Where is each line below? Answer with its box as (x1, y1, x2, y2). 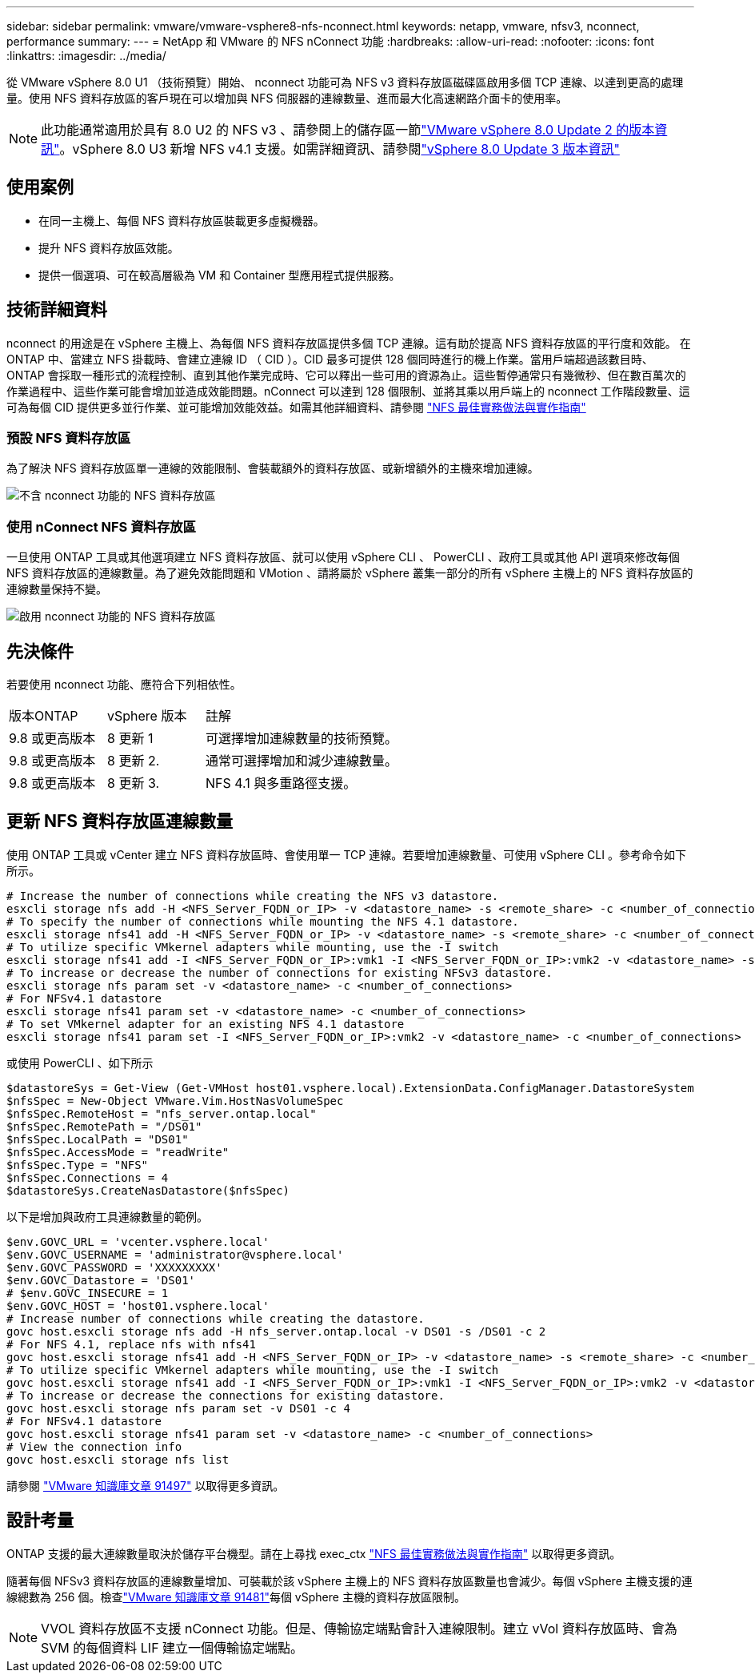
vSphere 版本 (107, 708, 187, 725)
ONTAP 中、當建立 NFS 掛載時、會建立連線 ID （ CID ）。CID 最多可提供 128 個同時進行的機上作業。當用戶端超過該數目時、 (6, 351, 653, 366)
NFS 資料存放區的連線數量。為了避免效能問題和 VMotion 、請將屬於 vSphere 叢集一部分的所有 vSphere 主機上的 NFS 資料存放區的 (6, 566, 693, 580)
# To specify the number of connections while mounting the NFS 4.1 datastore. (6, 914, 519, 928)
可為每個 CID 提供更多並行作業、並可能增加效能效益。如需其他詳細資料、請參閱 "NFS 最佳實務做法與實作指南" (6, 400, 586, 414)
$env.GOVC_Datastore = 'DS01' (6, 1273, 196, 1287)
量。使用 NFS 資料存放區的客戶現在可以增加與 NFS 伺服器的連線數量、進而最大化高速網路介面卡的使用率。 (6, 91, 568, 105)
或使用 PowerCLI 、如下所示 (6, 1055, 154, 1070)
